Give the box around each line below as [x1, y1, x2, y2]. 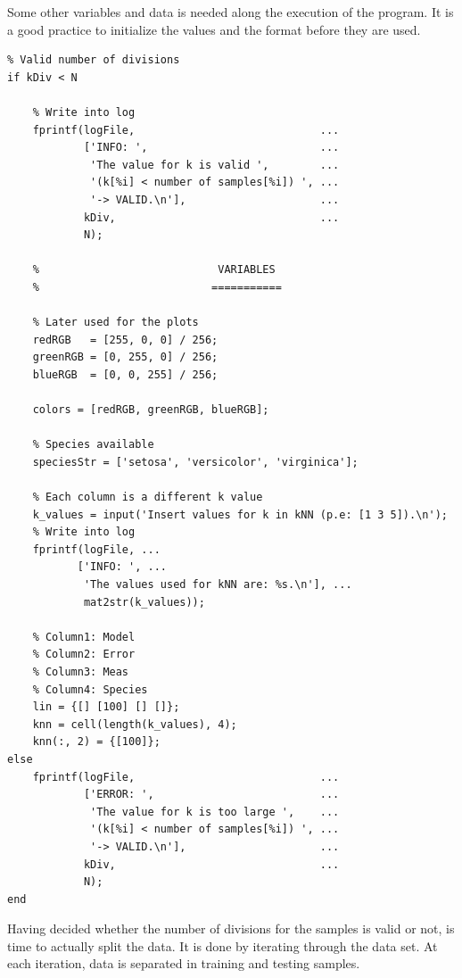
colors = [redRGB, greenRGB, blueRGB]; [32, 403, 269, 417]
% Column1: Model [32, 630, 136, 643]
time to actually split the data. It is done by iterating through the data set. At [7, 936, 438, 955]
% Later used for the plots [32, 316, 199, 329]
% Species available [32, 438, 154, 452]
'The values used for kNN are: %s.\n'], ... [83, 578, 352, 591]
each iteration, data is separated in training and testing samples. [7, 954, 360, 973]
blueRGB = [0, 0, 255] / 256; [32, 368, 219, 381]
